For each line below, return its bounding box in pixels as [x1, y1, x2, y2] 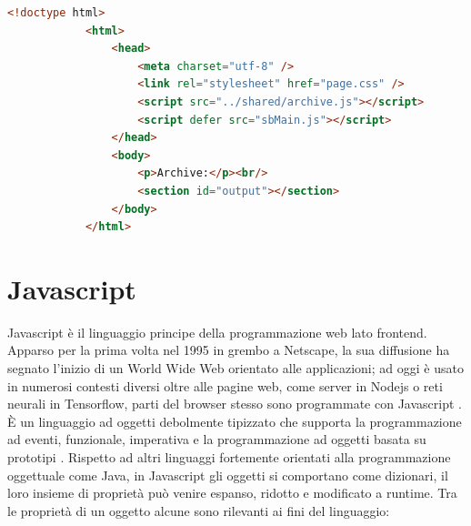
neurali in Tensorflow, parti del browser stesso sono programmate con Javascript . [7, 394, 462, 413]
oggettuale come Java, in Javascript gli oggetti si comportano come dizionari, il [7, 465, 448, 484]
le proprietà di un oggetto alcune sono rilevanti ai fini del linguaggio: [7, 501, 390, 520]
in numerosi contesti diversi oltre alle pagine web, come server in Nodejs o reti [7, 376, 443, 395]
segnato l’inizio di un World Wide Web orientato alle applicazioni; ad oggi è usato [7, 359, 464, 378]
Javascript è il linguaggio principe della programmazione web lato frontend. [7, 322, 427, 341]
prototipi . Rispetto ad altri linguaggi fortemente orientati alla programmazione [7, 448, 451, 466]
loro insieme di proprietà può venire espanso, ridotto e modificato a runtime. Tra [7, 483, 457, 502]
